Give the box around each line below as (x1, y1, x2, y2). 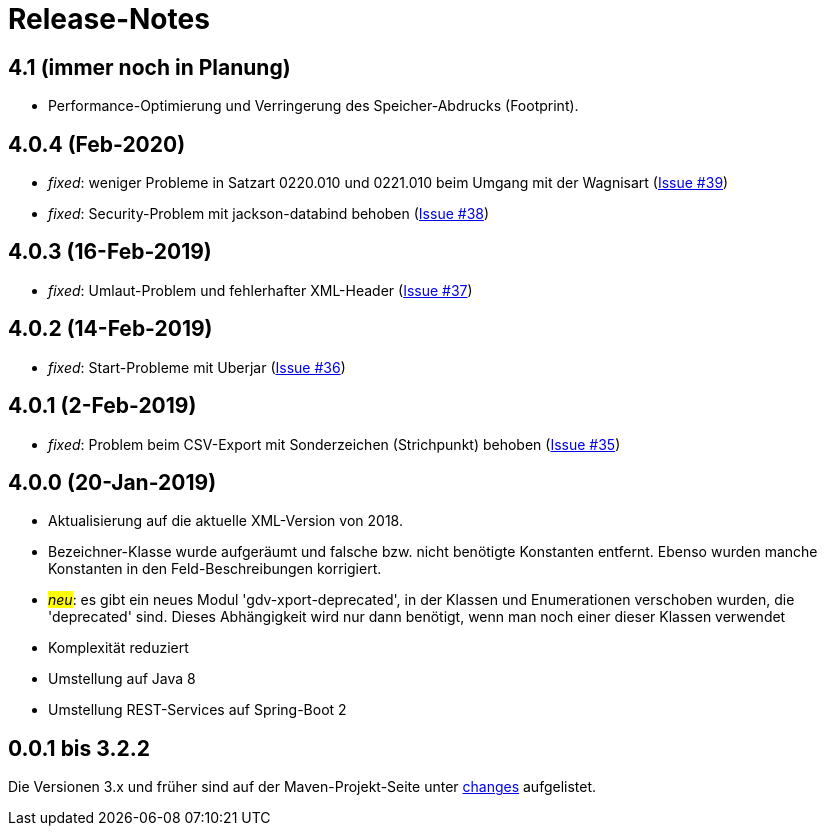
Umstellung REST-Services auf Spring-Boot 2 (48, 701, 347, 719)
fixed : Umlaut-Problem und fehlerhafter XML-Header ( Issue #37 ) (48, 281, 473, 299)
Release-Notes (8, 2, 210, 36)
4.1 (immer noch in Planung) (8, 54, 291, 80)
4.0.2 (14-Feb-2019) (8, 316, 213, 342)
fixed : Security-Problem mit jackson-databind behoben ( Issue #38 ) (48, 205, 490, 223)
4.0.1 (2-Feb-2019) (8, 393, 197, 419)
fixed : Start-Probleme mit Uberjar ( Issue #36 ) (48, 358, 346, 376)
